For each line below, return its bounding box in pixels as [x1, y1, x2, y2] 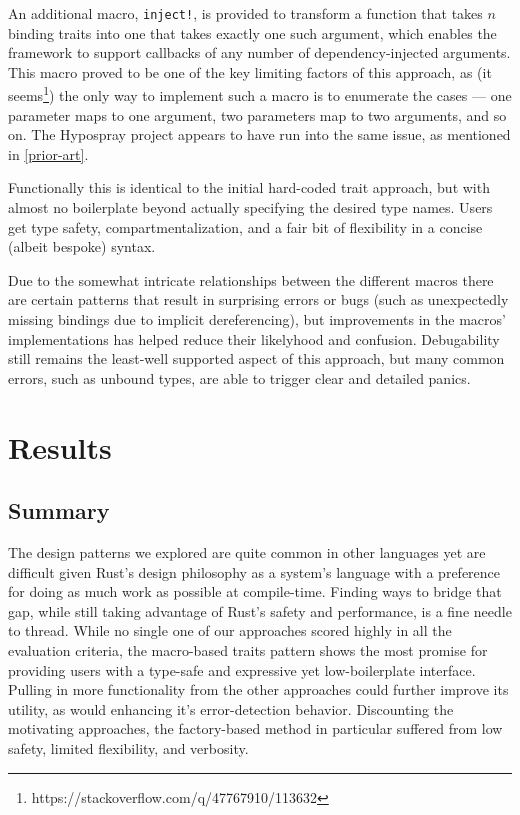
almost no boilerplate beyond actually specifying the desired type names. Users [8, 197, 493, 218]
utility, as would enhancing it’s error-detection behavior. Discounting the [8, 698, 454, 719]
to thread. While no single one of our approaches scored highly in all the [8, 620, 452, 641]
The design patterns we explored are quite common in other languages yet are [8, 541, 486, 562]
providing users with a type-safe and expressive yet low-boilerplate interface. [8, 659, 476, 680]
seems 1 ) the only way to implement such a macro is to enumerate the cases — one [8, 82, 512, 106]
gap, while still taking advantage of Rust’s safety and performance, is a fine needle [8, 600, 512, 621]
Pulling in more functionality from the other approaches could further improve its [8, 679, 509, 700]
